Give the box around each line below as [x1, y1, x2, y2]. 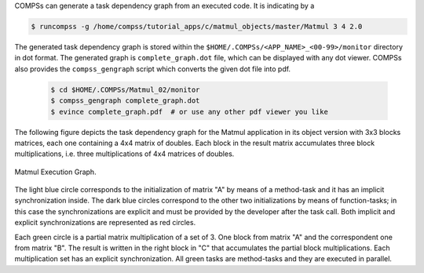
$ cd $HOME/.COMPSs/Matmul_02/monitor [50, 85, 200, 94]
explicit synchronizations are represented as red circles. [14, 218, 196, 227]
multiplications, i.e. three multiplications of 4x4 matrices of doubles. [14, 149, 235, 158]
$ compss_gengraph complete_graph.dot [50, 96, 200, 105]
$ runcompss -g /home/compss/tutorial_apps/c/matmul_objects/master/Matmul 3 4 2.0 [31, 22, 363, 31]
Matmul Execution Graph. [14, 167, 97, 177]
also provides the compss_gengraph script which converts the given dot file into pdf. [14, 64, 291, 74]
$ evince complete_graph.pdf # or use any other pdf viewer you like [50, 107, 329, 116]
